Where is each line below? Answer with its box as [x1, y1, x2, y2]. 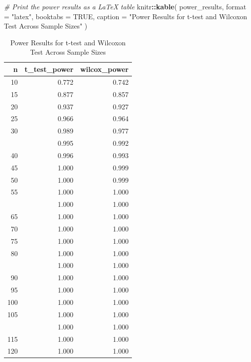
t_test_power [25, 64, 74, 74]
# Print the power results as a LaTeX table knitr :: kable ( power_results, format [4, 1, 247, 11]
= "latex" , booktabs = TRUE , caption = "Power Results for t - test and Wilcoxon [4, 11, 248, 21]
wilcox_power [80, 64, 129, 74]
